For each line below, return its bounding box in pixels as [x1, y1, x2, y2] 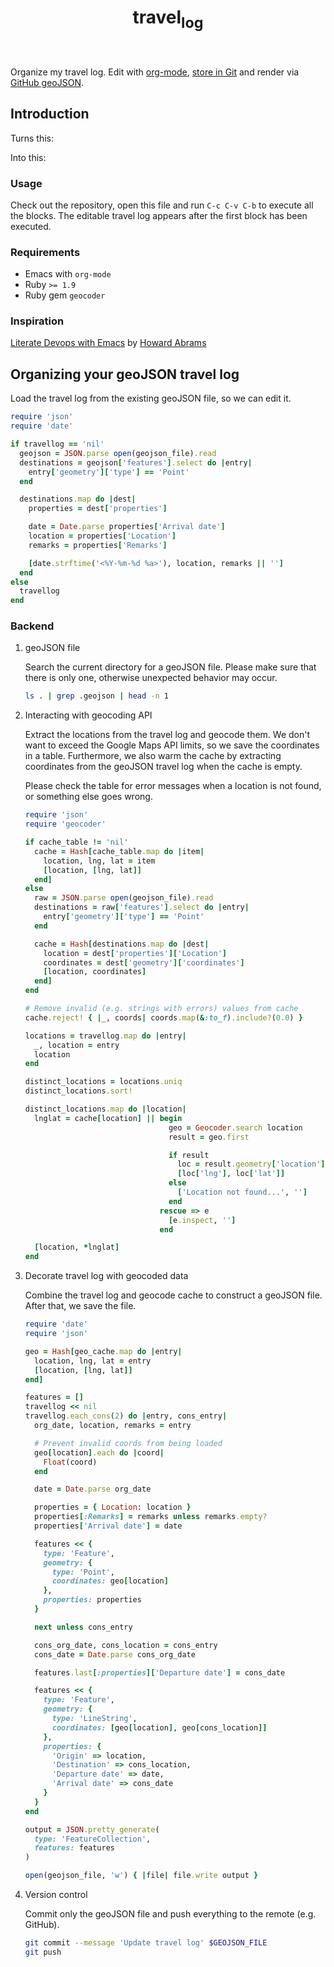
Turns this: [10, 132, 55, 144]
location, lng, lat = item [43, 856, 156, 866]
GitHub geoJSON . [10, 76, 85, 88]
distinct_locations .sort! [24, 1086, 133, 1096]
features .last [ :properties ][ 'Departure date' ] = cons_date [34, 1667, 286, 1678]
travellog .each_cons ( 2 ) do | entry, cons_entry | [24, 1411, 228, 1421]
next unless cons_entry [34, 1622, 133, 1632]
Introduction [10, 106, 90, 123]
